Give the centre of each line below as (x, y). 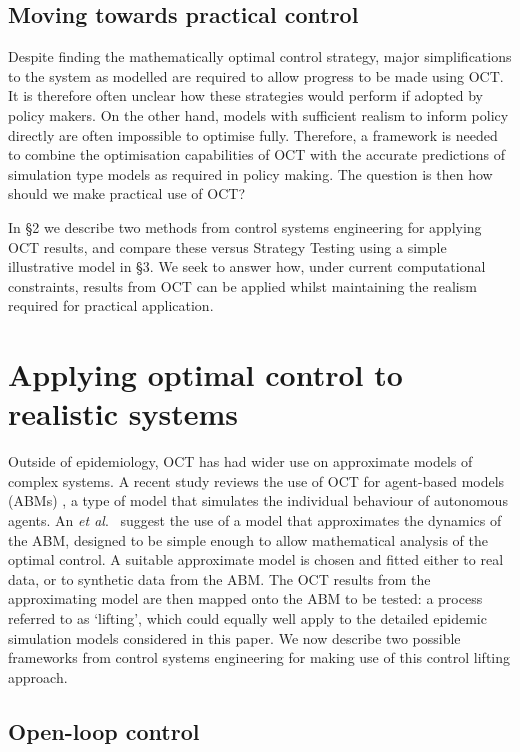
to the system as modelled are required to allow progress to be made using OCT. (256, 75)
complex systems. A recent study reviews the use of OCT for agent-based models (256, 480)
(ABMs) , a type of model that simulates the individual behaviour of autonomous (258, 500)
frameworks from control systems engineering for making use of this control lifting (259, 657)
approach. (38, 676)
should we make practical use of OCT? (126, 193)
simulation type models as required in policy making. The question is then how (250, 173)
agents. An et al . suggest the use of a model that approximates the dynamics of (255, 520)
